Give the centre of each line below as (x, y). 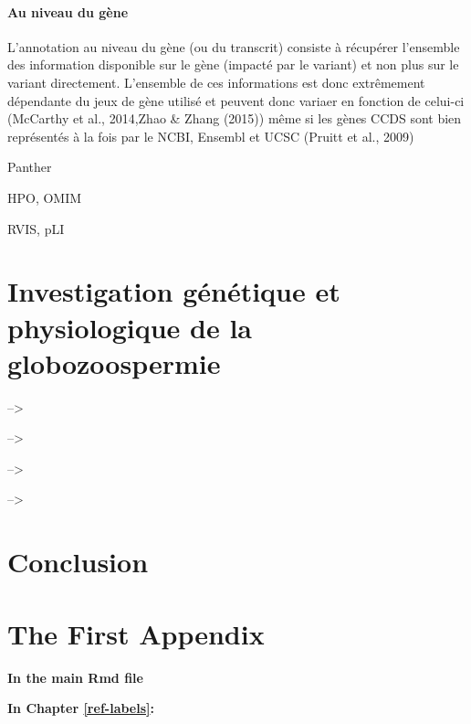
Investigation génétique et (174, 291)
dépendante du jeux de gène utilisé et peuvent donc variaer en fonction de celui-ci (236, 100)
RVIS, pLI (36, 228)
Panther (30, 167)
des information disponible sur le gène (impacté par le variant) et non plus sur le (233, 64)
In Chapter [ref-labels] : (81, 708)
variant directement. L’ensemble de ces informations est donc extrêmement (216, 82)
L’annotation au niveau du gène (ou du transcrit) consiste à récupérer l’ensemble (234, 46)
